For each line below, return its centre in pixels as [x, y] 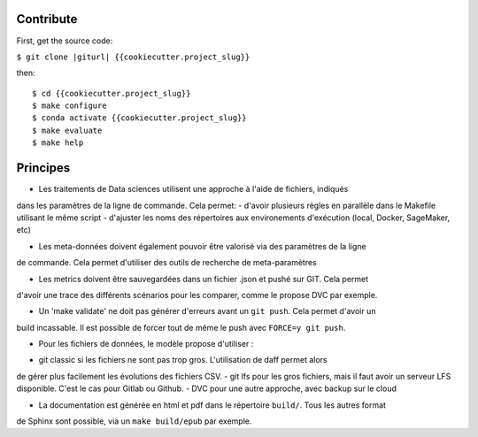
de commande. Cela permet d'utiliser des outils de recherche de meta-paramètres [167, 263]
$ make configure [69, 106]
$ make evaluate [67, 130]
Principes [43, 168]
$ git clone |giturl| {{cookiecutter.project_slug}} [133, 57]
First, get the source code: [65, 41]
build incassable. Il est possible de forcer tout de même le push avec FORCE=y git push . [181, 327]
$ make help [58, 143]
